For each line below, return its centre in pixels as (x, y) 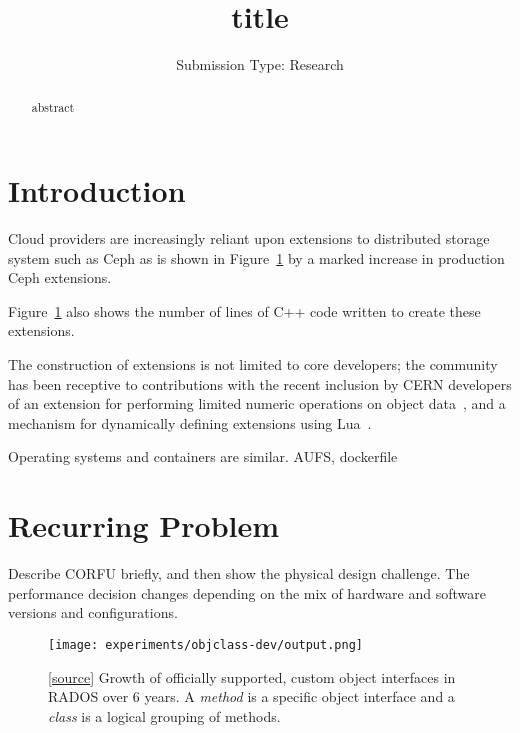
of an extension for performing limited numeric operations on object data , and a (257, 403)
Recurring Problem (144, 525)
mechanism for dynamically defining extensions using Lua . (190, 422)
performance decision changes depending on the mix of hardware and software (247, 592)
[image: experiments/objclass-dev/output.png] (205, 644)
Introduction (97, 190)
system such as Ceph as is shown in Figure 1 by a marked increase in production (256, 257)
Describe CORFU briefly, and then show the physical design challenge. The (239, 573)
